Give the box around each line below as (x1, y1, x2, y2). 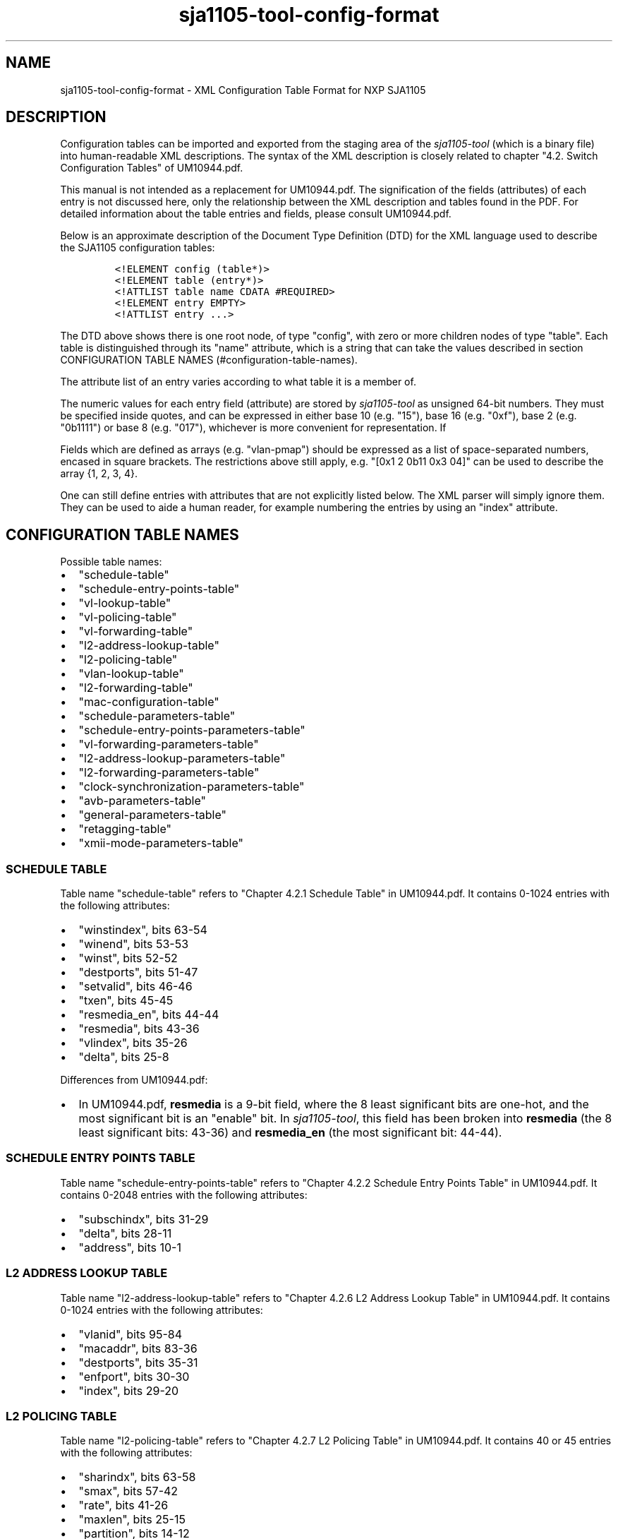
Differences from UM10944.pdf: (60, 1074, 208, 1086)
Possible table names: (60, 556, 162, 568)
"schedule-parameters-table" (78, 709, 236, 724)
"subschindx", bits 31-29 (78, 1211, 209, 1226)
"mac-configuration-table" (78, 695, 219, 709)
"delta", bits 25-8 (78, 1050, 169, 1065)
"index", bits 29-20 (78, 1383, 179, 1398)
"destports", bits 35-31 (78, 1355, 198, 1370)
